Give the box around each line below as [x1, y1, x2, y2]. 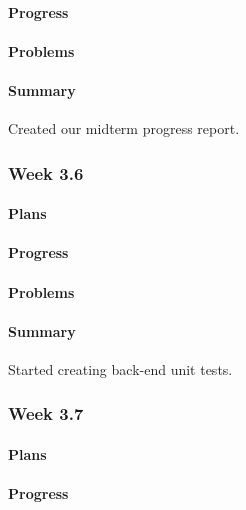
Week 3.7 [8, 401, 84, 426]
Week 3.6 [8, 160, 84, 185]
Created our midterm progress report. [8, 118, 240, 139]
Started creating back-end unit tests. [8, 358, 233, 379]
